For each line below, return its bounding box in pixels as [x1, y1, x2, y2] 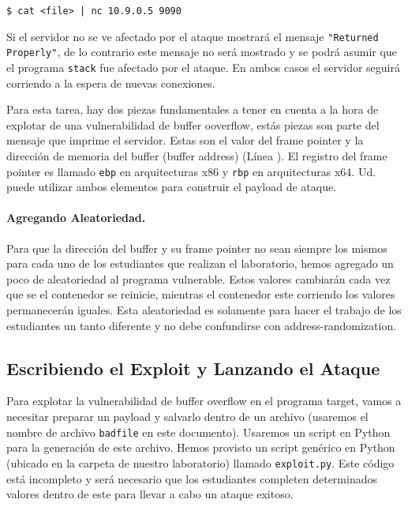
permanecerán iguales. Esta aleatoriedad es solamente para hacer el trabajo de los [6, 302, 402, 318]
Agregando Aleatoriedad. [6, 209, 146, 226]
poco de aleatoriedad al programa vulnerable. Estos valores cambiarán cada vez [6, 270, 391, 287]
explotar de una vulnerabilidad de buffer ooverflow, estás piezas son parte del [6, 116, 380, 133]
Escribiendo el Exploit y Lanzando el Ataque [6, 355, 380, 380]
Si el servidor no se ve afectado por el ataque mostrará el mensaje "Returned [6, 28, 379, 44]
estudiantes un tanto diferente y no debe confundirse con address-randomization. [6, 317, 397, 333]
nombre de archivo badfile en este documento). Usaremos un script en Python [6, 423, 391, 440]
